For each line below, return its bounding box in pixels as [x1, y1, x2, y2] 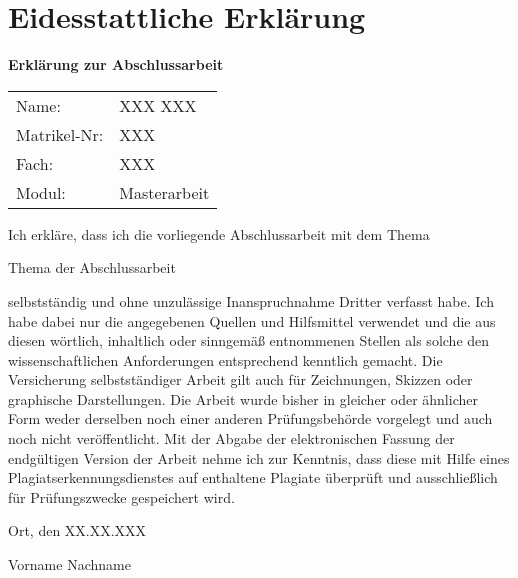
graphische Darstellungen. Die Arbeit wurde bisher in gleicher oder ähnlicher [8, 388, 478, 409]
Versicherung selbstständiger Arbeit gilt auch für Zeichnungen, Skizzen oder [8, 369, 473, 390]
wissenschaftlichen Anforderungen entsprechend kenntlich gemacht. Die [8, 349, 443, 370]
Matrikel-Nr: [16, 122, 104, 146]
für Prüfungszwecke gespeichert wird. [8, 486, 235, 507]
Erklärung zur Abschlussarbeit [8, 54, 224, 75]
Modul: [16, 180, 66, 204]
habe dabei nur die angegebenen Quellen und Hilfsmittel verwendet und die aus [8, 310, 496, 331]
